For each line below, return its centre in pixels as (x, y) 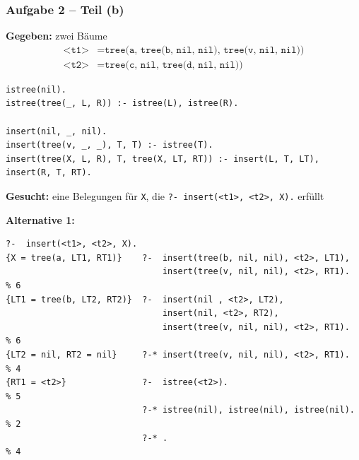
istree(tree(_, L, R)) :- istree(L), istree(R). (122, 104)
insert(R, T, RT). (49, 173)
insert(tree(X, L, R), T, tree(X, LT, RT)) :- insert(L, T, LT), (163, 159)
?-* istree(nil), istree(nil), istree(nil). (248, 410)
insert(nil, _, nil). (57, 131)
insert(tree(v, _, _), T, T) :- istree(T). (110, 145)
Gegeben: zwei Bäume (57, 36)
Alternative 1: (40, 219)
